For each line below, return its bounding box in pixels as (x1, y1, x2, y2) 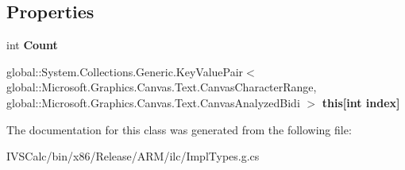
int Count (6, 37, 58, 53)
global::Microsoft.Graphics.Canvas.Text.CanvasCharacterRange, (6, 79, 317, 95)
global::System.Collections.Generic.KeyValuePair (6, 63, 244, 79)
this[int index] (322, 94, 400, 110)
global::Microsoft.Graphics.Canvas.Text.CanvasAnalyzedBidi (6, 94, 300, 110)
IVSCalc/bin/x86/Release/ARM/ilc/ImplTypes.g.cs (6, 148, 260, 164)
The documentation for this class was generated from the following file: (6, 121, 352, 137)
